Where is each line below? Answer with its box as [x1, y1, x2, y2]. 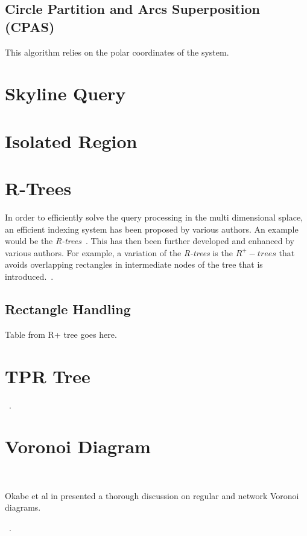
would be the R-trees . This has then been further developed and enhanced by [5, 234, 294, 247]
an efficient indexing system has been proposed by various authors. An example [5, 222, 299, 235]
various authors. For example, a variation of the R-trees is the [5, 246, 233, 259]
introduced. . [5, 270, 54, 283]
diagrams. [5, 501, 41, 514]
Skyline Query [5, 81, 126, 106]
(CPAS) [5, 17, 55, 36]
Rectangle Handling [5, 300, 131, 318]
